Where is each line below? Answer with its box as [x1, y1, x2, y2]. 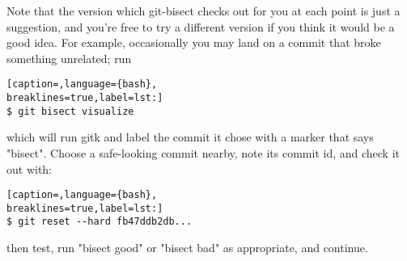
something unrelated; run [6, 49, 132, 66]
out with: [6, 160, 53, 177]
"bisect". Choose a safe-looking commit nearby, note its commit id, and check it [6, 144, 400, 161]
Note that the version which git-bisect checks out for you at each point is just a [6, 2, 401, 19]
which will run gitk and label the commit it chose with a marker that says [6, 128, 374, 145]
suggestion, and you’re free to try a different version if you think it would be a [6, 18, 395, 35]
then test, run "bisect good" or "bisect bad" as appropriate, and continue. [6, 239, 368, 256]
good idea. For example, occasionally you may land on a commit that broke [6, 34, 381, 51]
